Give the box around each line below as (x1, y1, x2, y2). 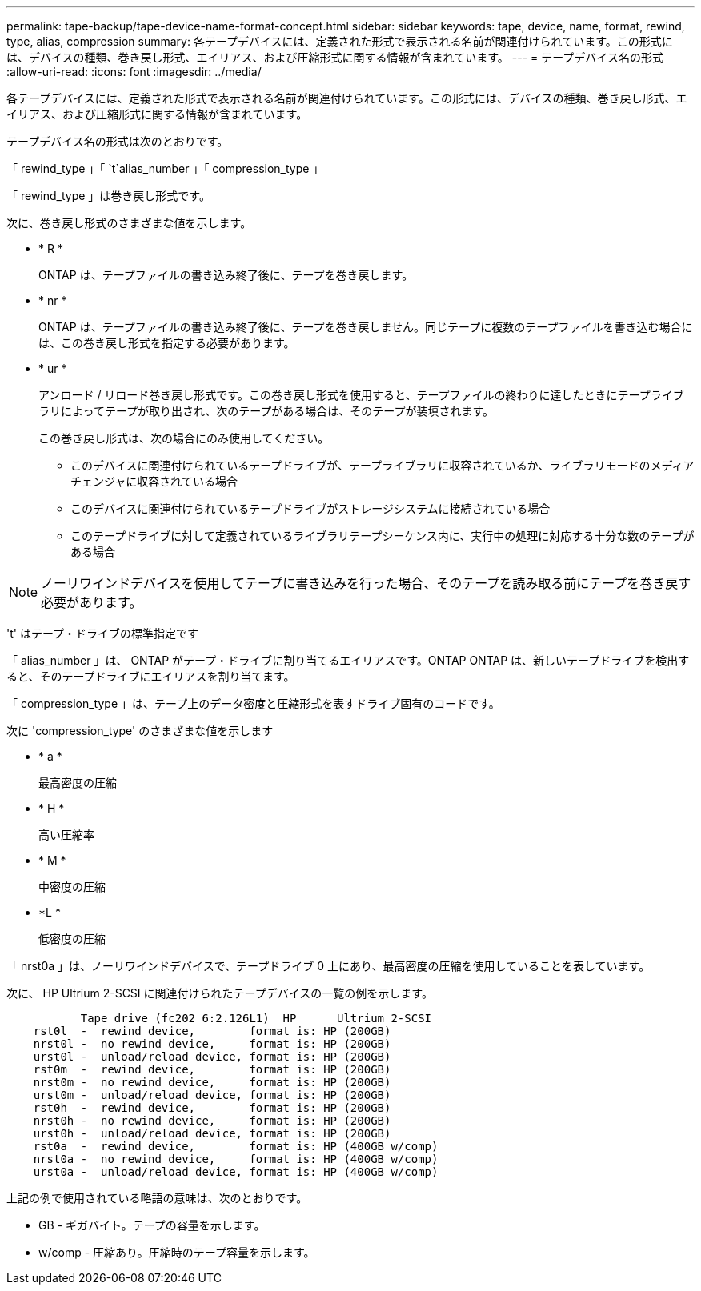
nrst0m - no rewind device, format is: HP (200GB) (33, 1076, 391, 1089)
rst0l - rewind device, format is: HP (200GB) (33, 1025, 391, 1037)
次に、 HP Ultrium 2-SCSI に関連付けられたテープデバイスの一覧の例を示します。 (6, 986, 433, 1000)
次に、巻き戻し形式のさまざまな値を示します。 (6, 216, 252, 230)
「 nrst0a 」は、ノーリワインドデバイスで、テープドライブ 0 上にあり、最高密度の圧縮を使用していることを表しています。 (6, 959, 651, 973)
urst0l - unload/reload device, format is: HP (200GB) (33, 1050, 391, 1063)
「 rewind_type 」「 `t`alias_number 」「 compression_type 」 (6, 162, 324, 175)
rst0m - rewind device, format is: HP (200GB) (33, 1063, 391, 1076)
